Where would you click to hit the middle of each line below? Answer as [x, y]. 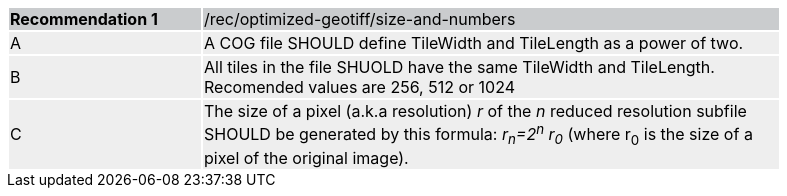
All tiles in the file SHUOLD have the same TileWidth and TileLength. [459, 67]
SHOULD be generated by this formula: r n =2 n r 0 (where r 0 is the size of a [478, 134]
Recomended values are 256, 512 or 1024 [359, 87]
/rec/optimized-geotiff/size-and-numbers [360, 19]
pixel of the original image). [306, 157]
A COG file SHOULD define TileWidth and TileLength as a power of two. [474, 43]
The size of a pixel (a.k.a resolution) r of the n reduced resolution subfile [475, 111]
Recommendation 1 [84, 19]
